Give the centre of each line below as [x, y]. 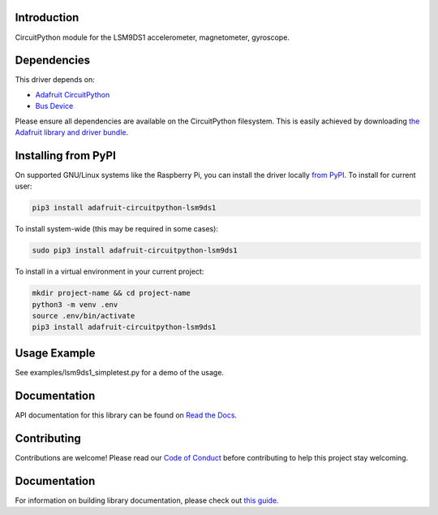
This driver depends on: [55, 80]
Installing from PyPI [66, 156]
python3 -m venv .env [75, 304]
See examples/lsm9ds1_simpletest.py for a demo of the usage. [120, 372]
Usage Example [55, 353]
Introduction [47, 17]
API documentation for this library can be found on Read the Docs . [126, 415]
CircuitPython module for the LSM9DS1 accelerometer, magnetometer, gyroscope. [152, 37]
